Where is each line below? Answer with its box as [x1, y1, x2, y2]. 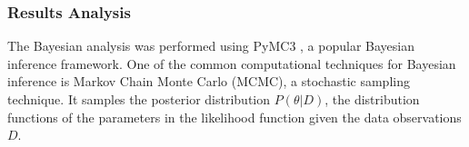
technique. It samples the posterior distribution [7, 90, 271, 108]
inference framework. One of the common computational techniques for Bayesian [7, 54, 456, 73]
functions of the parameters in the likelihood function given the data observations [7, 107, 462, 126]
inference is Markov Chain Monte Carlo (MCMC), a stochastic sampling [7, 72, 410, 91]
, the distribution [324, 90, 420, 108]
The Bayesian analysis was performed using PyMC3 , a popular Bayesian [7, 36, 414, 55]
